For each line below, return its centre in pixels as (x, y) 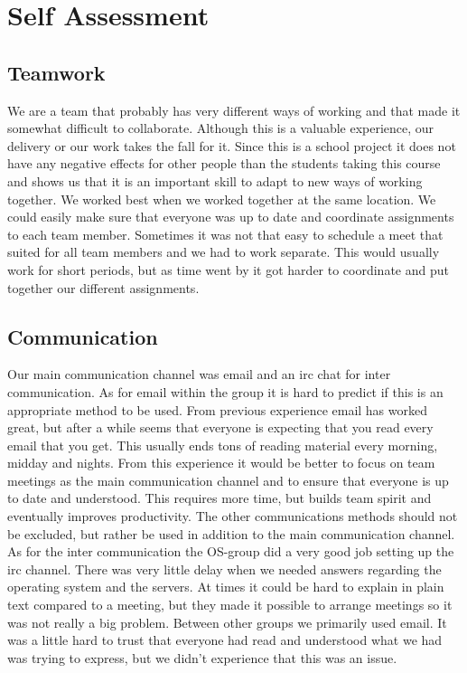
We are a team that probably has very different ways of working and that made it (234, 110)
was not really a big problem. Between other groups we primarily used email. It (227, 622)
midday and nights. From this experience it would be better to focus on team (221, 463)
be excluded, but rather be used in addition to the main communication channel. (231, 533)
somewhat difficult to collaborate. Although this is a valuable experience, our (221, 128)
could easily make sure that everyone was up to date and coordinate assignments (231, 217)
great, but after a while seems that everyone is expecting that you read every (220, 427)
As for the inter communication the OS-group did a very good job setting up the (231, 551)
